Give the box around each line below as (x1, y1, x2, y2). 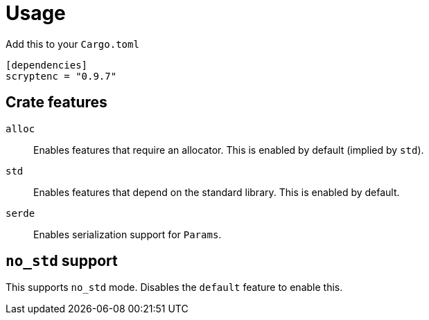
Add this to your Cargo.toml (6, 37, 139, 50)
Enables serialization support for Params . (33, 228, 222, 240)
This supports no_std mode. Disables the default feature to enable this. (6, 281, 343, 294)
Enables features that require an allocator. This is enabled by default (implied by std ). (33, 143, 424, 156)
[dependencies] (6, 59, 88, 71)
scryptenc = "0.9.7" (6, 70, 117, 82)
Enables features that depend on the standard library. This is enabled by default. (33, 186, 400, 198)
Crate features (6, 94, 107, 112)
